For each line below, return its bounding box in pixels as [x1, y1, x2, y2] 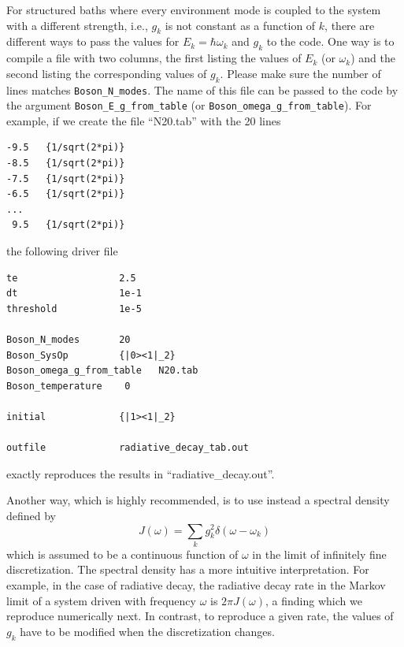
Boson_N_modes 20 [6, 334, 131, 346]
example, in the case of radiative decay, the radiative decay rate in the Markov [6, 577, 386, 593]
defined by [6, 507, 57, 523]
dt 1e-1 [6, 288, 142, 299]
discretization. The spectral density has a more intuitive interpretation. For [6, 561, 369, 578]
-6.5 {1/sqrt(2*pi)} [6, 188, 125, 200]
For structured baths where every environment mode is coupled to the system [6, 2, 381, 17]
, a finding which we [265, 592, 362, 608]
